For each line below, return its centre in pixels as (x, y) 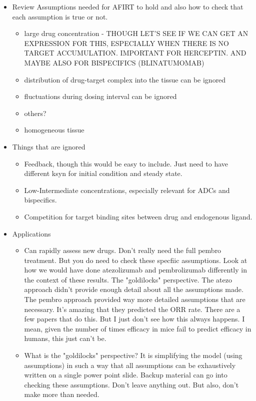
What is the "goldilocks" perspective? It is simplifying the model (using (133, 355)
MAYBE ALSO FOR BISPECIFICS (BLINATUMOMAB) (114, 62)
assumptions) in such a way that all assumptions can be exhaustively (130, 365)
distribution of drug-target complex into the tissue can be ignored (125, 79)
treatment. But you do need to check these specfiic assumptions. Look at (136, 260)
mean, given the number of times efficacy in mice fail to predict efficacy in (138, 328)
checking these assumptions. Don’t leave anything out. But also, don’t (131, 384)
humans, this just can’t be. (65, 338)
